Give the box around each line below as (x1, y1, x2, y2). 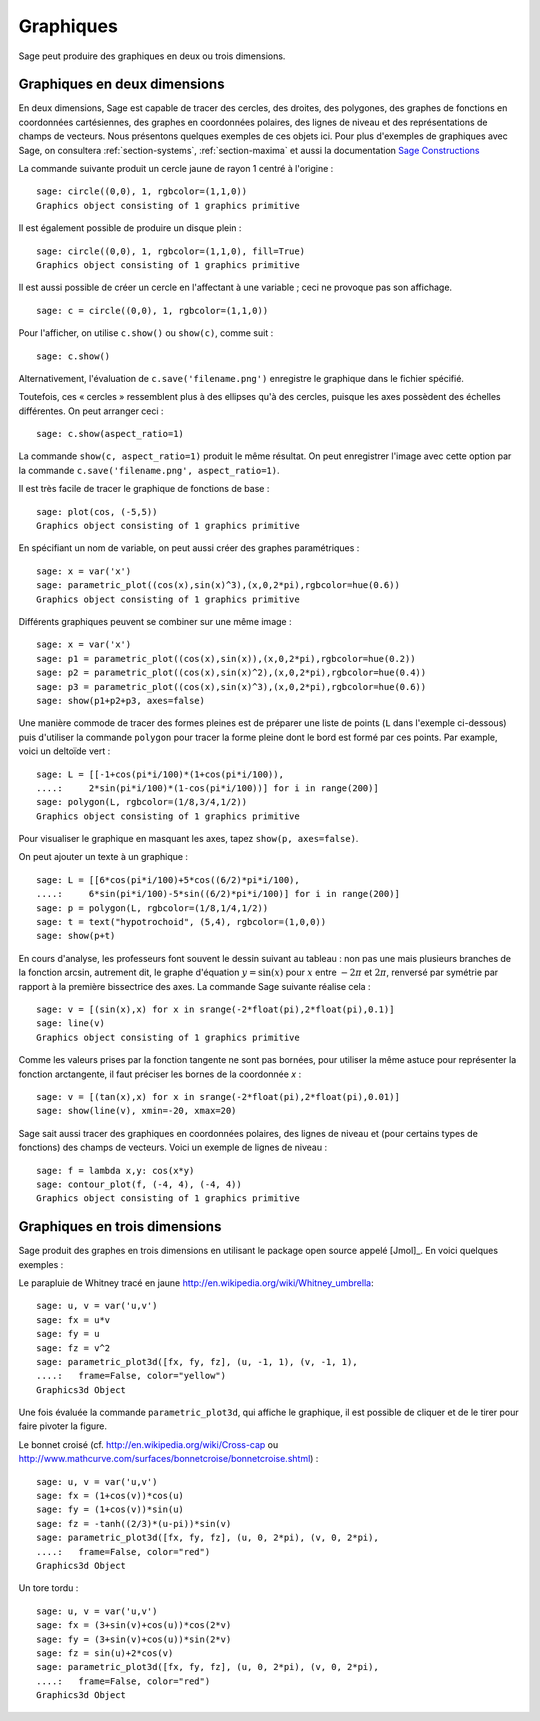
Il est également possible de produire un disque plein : (18, 222, 242, 234)
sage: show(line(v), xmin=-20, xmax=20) (36, 1105, 237, 1117)
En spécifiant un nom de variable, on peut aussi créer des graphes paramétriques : (18, 542, 360, 554)
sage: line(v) (36, 1018, 105, 1029)
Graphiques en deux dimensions (18, 76, 225, 93)
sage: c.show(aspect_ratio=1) (36, 428, 185, 440)
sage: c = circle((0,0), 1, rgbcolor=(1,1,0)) (36, 305, 269, 316)
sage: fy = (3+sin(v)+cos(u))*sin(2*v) (36, 1633, 232, 1645)
